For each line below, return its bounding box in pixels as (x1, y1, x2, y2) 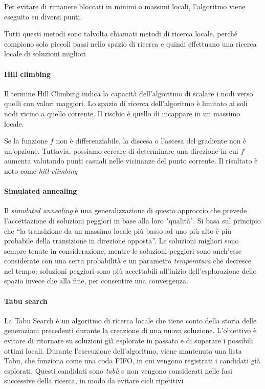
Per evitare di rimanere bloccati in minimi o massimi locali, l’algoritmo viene (4, 1, 246, 11)
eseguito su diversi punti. (4, 11, 82, 22)
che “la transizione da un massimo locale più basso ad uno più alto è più (4, 225, 232, 236)
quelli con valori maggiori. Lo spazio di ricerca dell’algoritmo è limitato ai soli (4, 98, 248, 109)
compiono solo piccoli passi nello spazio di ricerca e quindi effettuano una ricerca (4, 38, 257, 49)
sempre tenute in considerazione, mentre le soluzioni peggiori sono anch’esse (4, 245, 242, 256)
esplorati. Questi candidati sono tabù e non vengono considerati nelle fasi (4, 365, 232, 376)
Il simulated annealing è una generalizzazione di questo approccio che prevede (4, 205, 247, 216)
